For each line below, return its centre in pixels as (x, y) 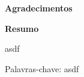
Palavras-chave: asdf (42, 68)
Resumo (22, 28)
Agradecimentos (39, 8)
